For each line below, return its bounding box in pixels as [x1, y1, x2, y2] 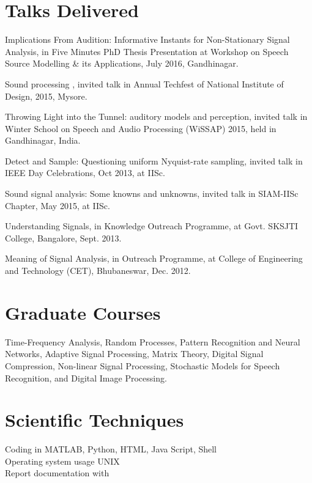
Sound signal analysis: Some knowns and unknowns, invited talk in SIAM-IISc [5, 187, 299, 200]
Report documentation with [5, 466, 110, 479]
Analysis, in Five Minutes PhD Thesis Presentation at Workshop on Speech [5, 45, 289, 57]
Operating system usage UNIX [5, 454, 120, 467]
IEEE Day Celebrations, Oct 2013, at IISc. [5, 166, 165, 179]
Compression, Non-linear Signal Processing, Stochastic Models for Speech [5, 359, 280, 372]
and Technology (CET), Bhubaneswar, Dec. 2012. [5, 264, 191, 277]
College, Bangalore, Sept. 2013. [5, 231, 122, 244]
